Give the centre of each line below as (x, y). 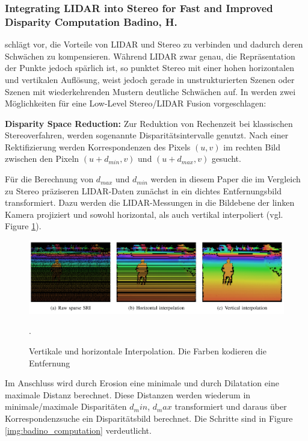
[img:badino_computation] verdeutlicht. (78, 430)
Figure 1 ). (23, 226)
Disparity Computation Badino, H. (91, 21)
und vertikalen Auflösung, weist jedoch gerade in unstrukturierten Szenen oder (150, 79)
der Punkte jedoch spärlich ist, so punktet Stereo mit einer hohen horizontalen (149, 68)
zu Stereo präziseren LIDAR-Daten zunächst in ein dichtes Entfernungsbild (143, 190)
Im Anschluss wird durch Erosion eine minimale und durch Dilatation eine (142, 383)
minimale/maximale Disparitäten (66, 406)
